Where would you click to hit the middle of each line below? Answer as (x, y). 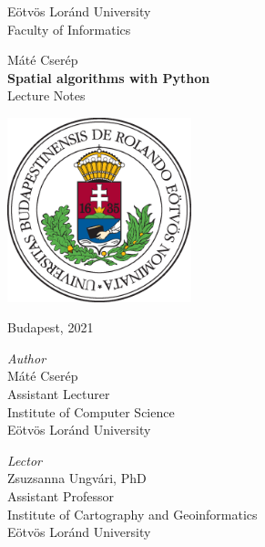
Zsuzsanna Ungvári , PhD (77, 478)
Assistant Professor (61, 495)
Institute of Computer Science (91, 411)
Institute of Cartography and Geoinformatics (132, 514)
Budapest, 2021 (51, 327)
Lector (25, 460)
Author (27, 358)
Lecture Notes (46, 95)
